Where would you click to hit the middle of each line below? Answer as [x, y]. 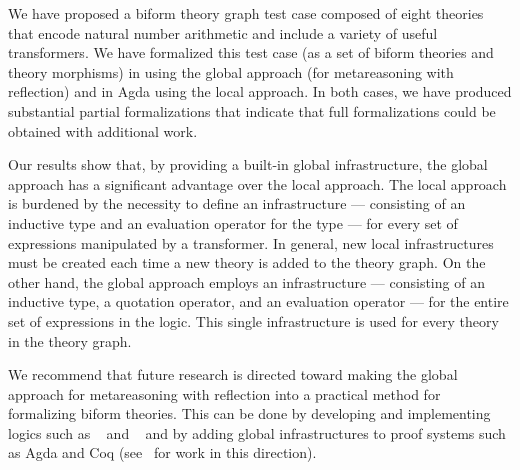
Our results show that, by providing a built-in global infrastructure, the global [248, 164]
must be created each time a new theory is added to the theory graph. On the [247, 262]
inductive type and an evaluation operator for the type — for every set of [233, 222]
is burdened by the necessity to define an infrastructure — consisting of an [237, 203]
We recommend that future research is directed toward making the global [233, 374]
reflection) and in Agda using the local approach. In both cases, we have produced [260, 91]
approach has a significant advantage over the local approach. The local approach [257, 183]
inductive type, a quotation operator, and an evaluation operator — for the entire [258, 301]
